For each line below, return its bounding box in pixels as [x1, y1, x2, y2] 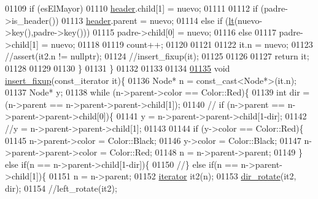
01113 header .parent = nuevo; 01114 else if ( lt [61, 13, 235, 26]
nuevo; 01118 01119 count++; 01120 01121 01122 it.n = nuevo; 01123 [51, 37, 313, 50]
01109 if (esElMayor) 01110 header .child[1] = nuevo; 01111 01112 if [5, 2, 258, 14]
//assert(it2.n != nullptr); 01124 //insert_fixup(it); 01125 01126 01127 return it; [5, 50, 309, 62]
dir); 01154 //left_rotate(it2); [5, 181, 117, 194]
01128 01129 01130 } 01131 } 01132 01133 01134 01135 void [5, 61, 230, 74]
